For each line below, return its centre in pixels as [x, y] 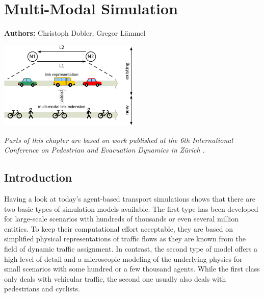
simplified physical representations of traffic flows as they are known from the [125, 239]
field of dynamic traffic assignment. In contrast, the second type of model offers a [131, 249]
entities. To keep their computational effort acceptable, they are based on [119, 228]
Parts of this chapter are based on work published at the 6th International [119, 140]
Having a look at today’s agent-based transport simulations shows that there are [130, 199]
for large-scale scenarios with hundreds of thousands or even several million [122, 219]
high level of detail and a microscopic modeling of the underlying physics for [123, 258]
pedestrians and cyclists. [42, 289]
